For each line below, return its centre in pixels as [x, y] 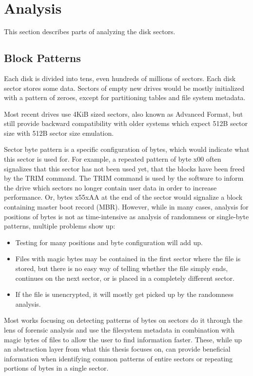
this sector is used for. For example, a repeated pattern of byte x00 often [113, 159]
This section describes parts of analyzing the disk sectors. [90, 31]
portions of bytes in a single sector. [56, 368]
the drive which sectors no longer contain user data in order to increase [110, 187]
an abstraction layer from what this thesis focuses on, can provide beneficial [117, 349]
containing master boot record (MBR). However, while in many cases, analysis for [126, 207]
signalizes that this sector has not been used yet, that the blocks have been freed [125, 168]
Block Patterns [42, 58]
